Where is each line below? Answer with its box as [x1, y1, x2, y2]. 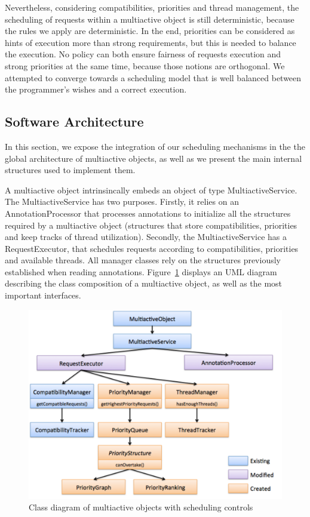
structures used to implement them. [5, 164, 136, 176]
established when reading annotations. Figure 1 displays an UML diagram [5, 265, 277, 278]
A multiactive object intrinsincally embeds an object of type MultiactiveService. [5, 183, 297, 196]
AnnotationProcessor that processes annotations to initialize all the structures [5, 207, 291, 219]
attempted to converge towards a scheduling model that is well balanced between [5, 71, 302, 84]
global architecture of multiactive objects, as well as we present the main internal [5, 152, 302, 164]
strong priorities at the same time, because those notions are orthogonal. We [5, 59, 285, 72]
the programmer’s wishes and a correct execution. [5, 83, 187, 96]
